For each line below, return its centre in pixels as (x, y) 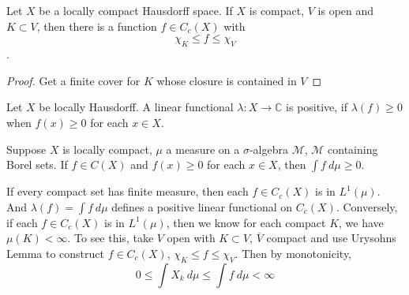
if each (22, 222)
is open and (346, 11)
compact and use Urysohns (331, 238)
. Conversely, (367, 206)
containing (353, 149)
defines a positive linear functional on (202, 206)
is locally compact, (107, 149)
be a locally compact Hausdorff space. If (136, 11)
